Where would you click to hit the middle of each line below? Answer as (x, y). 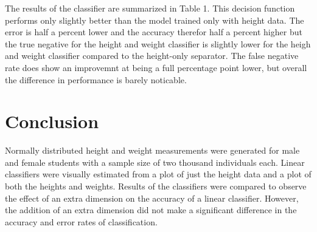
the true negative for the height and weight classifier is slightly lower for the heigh (158, 43)
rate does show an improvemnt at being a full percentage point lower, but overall (156, 67)
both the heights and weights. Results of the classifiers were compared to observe (156, 186)
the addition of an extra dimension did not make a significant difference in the (151, 210)
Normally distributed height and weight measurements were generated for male (152, 150)
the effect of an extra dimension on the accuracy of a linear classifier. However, (152, 198)
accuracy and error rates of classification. (81, 221)
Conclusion (52, 121)
